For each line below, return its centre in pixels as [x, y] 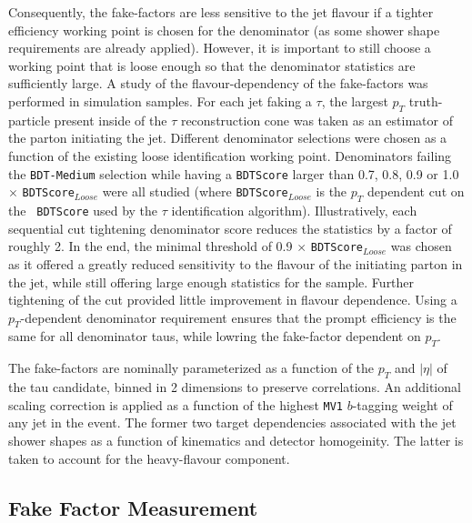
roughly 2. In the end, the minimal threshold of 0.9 [151, 246]
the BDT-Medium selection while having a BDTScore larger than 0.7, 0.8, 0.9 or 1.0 [234, 173]
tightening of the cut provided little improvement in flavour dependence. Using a [233, 300]
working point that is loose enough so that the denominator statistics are [212, 65]
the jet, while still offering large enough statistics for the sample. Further [211, 282]
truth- [426, 101]
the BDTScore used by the [83, 210]
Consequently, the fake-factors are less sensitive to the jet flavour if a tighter [221, 12]
